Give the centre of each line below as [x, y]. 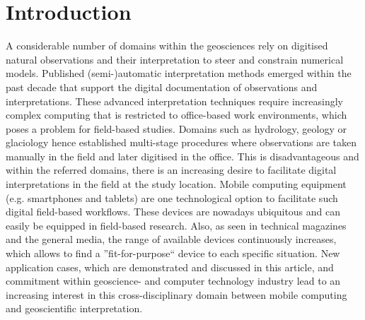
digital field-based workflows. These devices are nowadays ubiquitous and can [173, 212]
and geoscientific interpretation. [74, 308]
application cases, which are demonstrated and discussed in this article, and [170, 267]
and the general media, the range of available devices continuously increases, [171, 239]
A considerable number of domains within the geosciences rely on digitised [167, 46]
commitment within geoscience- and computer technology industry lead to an [173, 281]
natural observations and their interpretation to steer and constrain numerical [175, 59]
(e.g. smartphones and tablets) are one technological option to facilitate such [172, 197]
